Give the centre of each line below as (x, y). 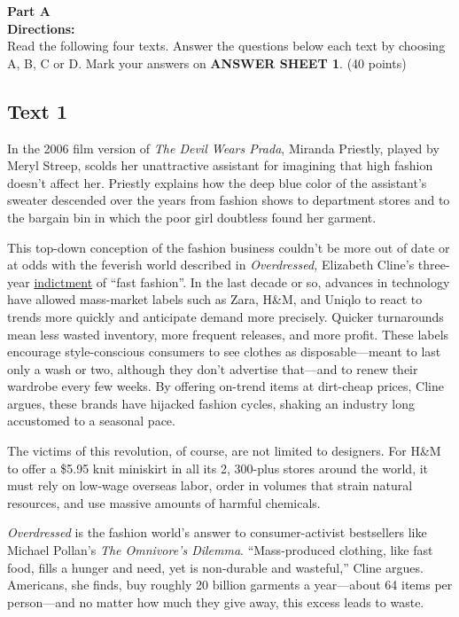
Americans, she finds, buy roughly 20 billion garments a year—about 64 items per (230, 585)
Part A (29, 11)
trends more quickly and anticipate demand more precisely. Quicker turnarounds (226, 316)
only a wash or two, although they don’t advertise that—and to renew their (213, 368)
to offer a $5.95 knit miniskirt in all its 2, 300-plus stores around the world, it (218, 468)
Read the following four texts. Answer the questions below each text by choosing (226, 46)
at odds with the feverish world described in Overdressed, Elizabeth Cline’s (211, 265)
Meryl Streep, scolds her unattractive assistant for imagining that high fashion (220, 165)
